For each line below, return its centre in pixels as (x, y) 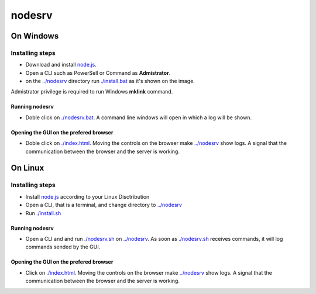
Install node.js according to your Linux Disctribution (87, 196)
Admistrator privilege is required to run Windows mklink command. (92, 92)
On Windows (35, 36)
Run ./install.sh (43, 213)
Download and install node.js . (61, 65)
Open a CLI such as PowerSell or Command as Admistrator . (98, 72)
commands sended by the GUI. (63, 247)
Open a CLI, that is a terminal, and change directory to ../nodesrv (104, 205)
